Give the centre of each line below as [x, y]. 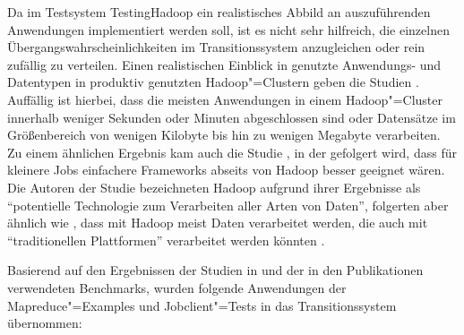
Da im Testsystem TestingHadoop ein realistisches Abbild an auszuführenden [219, 12]
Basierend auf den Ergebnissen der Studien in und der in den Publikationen [215, 270]
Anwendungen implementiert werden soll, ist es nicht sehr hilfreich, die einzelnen [228, 29]
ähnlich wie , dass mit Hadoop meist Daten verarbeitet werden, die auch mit [218, 223]
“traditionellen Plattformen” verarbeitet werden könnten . [166, 240]
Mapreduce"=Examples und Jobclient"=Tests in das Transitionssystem [202, 305]
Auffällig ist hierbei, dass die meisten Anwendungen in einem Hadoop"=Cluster [225, 99]
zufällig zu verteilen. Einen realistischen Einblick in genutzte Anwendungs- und [224, 64]
